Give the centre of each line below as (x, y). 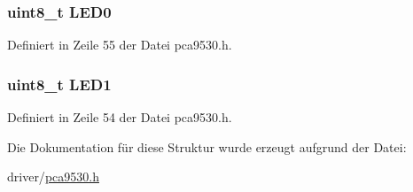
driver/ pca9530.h (53, 177)
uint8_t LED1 (59, 84)
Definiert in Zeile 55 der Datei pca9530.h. (120, 45)
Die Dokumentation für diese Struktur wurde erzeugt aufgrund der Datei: (207, 146)
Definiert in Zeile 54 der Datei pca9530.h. (120, 117)
